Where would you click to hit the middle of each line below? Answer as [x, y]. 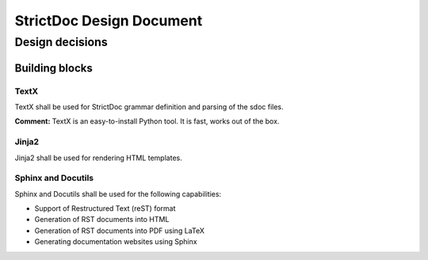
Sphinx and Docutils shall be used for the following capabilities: [118, 193]
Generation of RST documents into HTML [102, 220]
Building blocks [53, 68]
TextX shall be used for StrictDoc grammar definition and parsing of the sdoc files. [149, 106]
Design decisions [61, 42]
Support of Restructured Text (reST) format [105, 208]
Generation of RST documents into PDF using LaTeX [120, 231]
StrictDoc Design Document [109, 21]
